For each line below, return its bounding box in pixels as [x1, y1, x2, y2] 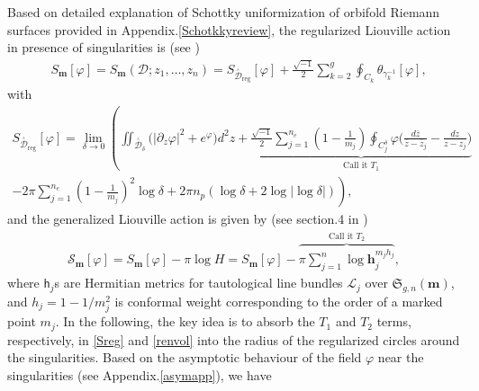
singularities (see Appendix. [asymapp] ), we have [7, 365, 272, 384]
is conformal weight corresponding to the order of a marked [114, 291, 443, 310]
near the [377, 348, 424, 367]
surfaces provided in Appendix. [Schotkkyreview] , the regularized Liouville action [7, 20, 451, 39]
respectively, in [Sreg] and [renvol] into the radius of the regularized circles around [7, 330, 460, 349]
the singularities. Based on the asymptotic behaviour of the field [7, 348, 362, 367]
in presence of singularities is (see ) [7, 38, 200, 57]
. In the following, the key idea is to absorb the [55, 312, 315, 331]
